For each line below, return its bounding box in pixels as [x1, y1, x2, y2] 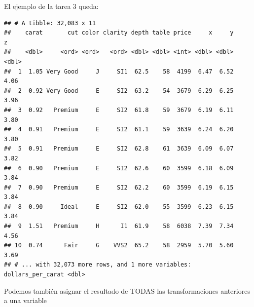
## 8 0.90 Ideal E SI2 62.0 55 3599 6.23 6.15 [4, 203, 234, 210]
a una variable [4, 295, 47, 306]
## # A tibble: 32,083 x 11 [4, 19, 96, 27]
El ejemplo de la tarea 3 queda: [4, 1, 99, 11]
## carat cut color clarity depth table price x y [4, 29, 234, 37]
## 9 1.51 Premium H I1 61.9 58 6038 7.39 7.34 [4, 223, 234, 230]
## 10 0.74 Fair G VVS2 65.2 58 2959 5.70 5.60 [4, 242, 234, 249]
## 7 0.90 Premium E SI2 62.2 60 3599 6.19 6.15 [4, 184, 234, 191]
